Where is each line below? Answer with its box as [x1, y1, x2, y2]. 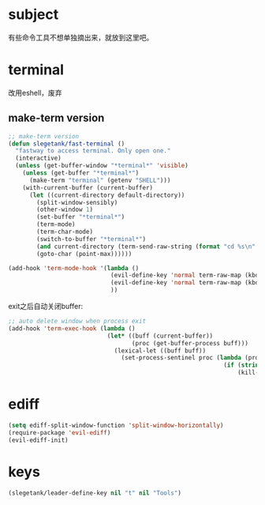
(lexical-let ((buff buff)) [114, 346, 207, 355]
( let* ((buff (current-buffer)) [106, 332, 214, 340]
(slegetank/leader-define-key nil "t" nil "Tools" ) [8, 488, 181, 497]
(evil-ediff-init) [8, 436, 69, 444]
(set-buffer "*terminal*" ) [36, 213, 125, 221]
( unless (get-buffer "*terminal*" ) [22, 169, 140, 177]
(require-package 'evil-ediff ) [8, 428, 111, 436]
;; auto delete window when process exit [8, 318, 147, 326]
